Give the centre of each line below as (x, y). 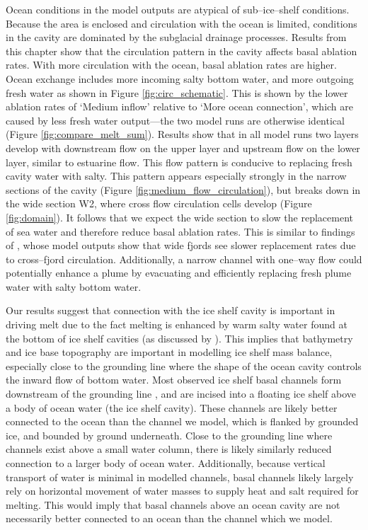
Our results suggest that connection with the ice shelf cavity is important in (171, 310)
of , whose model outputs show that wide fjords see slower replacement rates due (181, 245)
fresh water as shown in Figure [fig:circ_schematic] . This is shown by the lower (177, 92)
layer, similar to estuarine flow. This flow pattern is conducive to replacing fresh (179, 162)
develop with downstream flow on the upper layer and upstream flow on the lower (183, 148)
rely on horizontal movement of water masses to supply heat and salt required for (182, 491)
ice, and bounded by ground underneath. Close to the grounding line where (169, 435)
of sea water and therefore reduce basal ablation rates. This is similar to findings (180, 231)
